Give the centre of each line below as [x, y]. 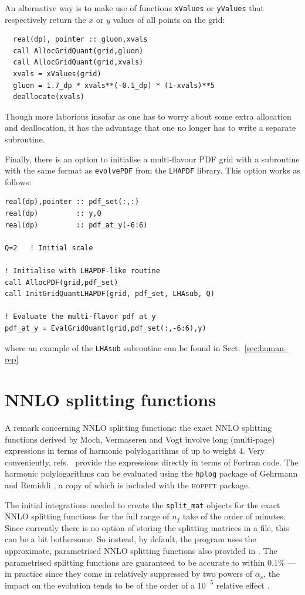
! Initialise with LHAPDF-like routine [82, 271]
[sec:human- [265, 347]
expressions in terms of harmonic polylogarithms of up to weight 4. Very [135, 450]
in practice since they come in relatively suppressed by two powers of [129, 574]
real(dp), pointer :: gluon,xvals [80, 40]
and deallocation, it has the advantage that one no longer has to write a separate [150, 127]
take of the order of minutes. [234, 516]
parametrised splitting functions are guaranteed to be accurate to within [135, 562]
